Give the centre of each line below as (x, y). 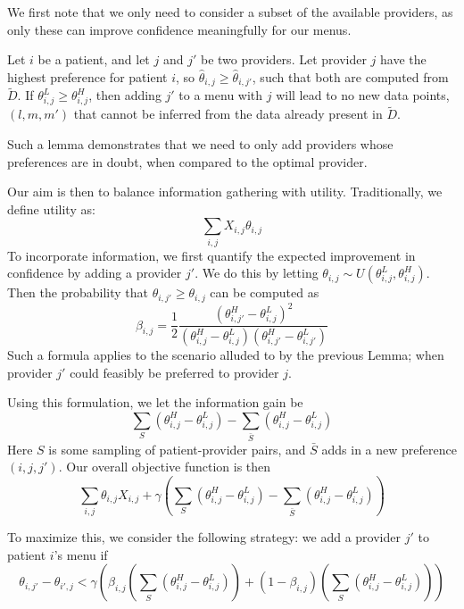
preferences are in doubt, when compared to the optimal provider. (187, 161)
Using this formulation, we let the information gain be (155, 402)
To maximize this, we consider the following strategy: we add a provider (204, 537)
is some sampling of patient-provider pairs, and (177, 449)
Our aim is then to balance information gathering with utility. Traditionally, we (225, 192)
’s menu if (81, 554)
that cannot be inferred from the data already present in (228, 114)
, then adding (125, 95)
